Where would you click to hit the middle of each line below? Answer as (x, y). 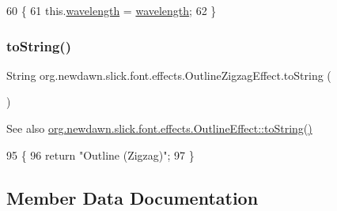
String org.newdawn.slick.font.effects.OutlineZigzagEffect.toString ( (169, 75)
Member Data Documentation (133, 197)
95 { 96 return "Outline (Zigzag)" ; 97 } (100, 154)
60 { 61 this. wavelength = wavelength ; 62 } (112, 10)
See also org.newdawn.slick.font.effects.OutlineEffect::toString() (159, 128)
